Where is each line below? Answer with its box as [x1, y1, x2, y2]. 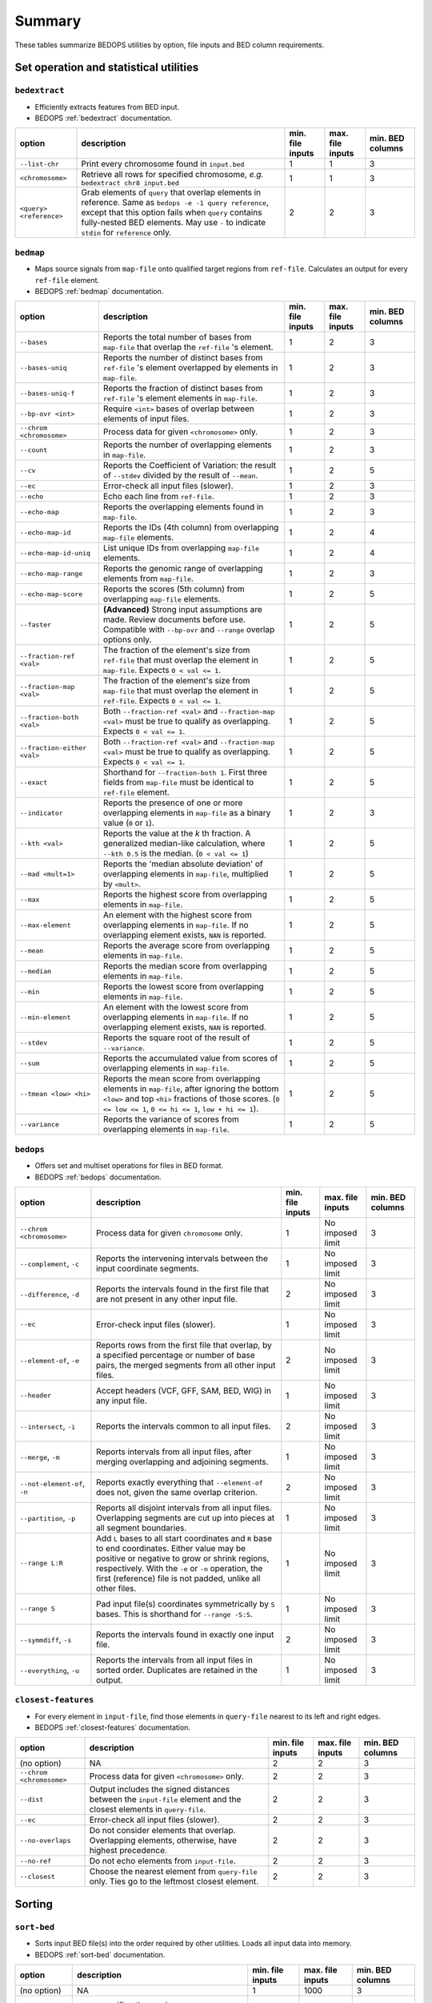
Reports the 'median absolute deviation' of [102, 858, 263, 869]
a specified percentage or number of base [96, 1349, 255, 1360]
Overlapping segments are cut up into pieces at [96, 1512, 275, 1523]
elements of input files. [102, 413, 190, 425]
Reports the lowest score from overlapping [102, 981, 264, 993]
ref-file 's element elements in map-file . [102, 393, 258, 404]
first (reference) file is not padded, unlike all [96, 1573, 261, 1584]
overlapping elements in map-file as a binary [102, 808, 271, 819]
